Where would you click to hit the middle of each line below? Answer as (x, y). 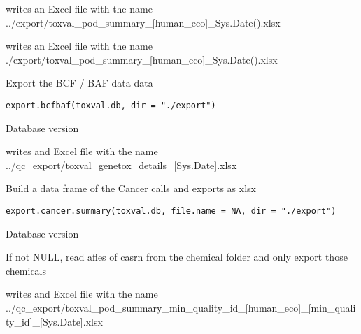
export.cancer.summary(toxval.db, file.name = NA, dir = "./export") (171, 211)
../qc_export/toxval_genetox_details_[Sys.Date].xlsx (121, 165)
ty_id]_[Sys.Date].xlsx (54, 321)
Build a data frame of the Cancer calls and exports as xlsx (131, 188)
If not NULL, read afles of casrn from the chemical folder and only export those (177, 257)
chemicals (26, 270)
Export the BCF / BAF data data (79, 83)
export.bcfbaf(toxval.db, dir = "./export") (111, 105)
